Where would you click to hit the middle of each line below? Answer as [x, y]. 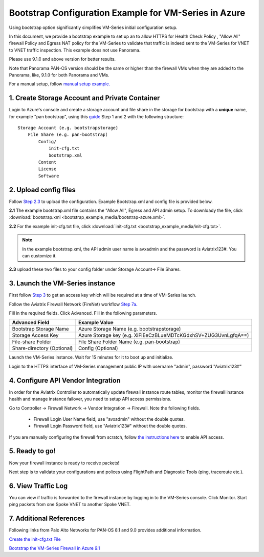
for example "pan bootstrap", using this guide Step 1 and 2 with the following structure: [97, 116]
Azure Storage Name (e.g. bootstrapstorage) [130, 329]
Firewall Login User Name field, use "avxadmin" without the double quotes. [109, 419]
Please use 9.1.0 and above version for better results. [62, 59]
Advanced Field [31, 323]
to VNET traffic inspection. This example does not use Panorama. [75, 50]
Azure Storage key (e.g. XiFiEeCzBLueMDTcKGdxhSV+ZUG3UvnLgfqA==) [164, 335]
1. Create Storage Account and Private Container [85, 98]
